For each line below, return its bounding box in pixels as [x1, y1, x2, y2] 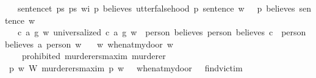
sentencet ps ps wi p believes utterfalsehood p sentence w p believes [17, 2, 295, 14]
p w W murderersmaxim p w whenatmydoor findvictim [9, 61, 243, 74]
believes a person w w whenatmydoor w [5, 37, 173, 50]
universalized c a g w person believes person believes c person [53, 26, 306, 38]
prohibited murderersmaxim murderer [21, 49, 166, 62]
